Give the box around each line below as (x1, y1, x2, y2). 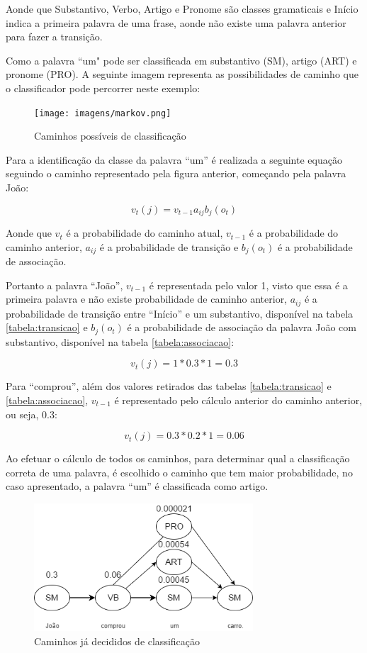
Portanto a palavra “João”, (6, 277, 123, 292)
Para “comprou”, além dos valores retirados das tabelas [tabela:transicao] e (6, 379, 332, 394)
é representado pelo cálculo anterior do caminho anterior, (114, 392, 363, 407)
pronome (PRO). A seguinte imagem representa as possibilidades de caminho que (6, 67, 358, 82)
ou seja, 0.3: (6, 406, 57, 421)
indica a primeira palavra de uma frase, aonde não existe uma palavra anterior (6, 15, 346, 30)
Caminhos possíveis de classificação (34, 128, 186, 143)
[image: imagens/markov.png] (34, 108, 171, 118)
